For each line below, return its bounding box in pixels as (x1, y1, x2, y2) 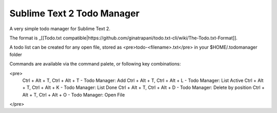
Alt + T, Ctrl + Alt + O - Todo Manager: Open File (22, 92, 125, 98)
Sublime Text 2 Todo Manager (9, 8, 140, 19)
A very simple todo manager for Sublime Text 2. (9, 26, 110, 32)
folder (9, 51, 23, 57)
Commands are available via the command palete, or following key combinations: (9, 61, 181, 67)
